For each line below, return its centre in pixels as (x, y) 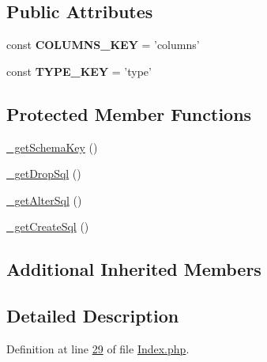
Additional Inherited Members (134, 269)
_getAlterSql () (44, 200)
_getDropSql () (44, 173)
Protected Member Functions (129, 113)
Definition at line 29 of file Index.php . (98, 348)
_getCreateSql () (48, 226)
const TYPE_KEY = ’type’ (79, 71)
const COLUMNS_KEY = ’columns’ (103, 45)
